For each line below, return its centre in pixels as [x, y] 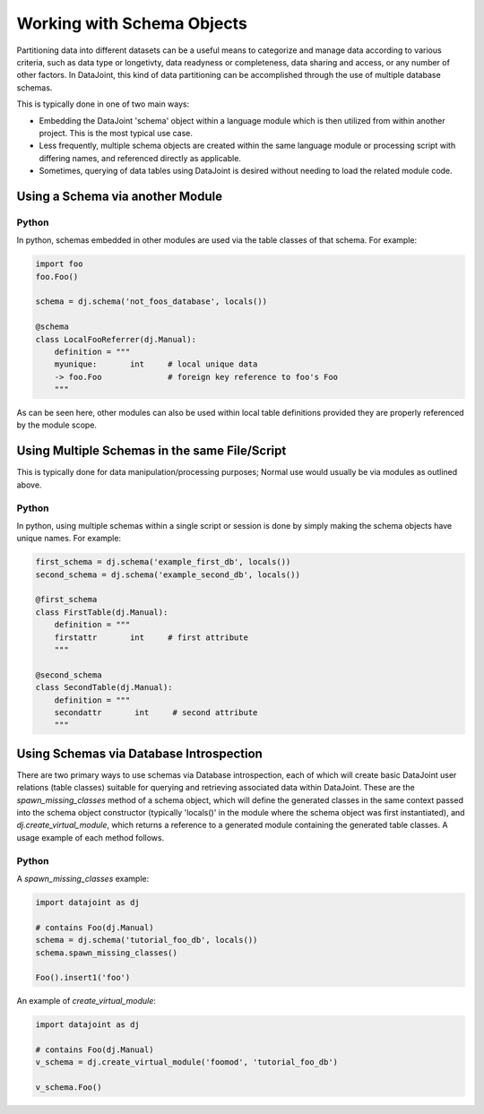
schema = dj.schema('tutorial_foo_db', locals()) [147, 940]
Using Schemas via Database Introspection [140, 753]
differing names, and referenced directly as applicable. [140, 158]
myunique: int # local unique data [156, 364]
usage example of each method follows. [91, 837]
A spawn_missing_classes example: [83, 878]
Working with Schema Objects [132, 23]
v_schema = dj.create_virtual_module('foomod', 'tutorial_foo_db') [187, 1062]
